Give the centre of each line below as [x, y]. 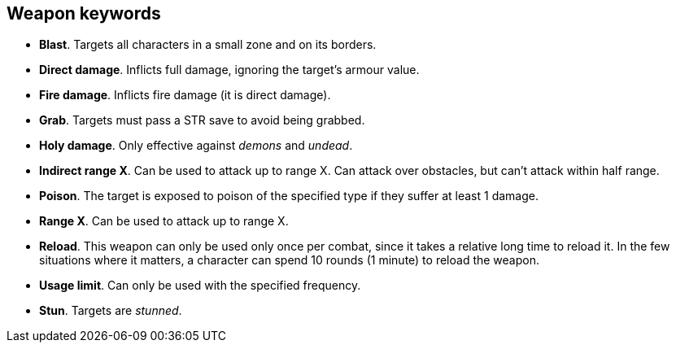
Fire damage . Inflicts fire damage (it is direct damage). [185, 95]
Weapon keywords [84, 13]
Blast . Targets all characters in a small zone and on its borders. [208, 45]
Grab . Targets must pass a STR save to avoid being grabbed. [202, 120]
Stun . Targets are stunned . [111, 311]
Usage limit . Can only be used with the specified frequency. [200, 286]
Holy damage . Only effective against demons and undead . [196, 146]
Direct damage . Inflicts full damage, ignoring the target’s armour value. [229, 70]
